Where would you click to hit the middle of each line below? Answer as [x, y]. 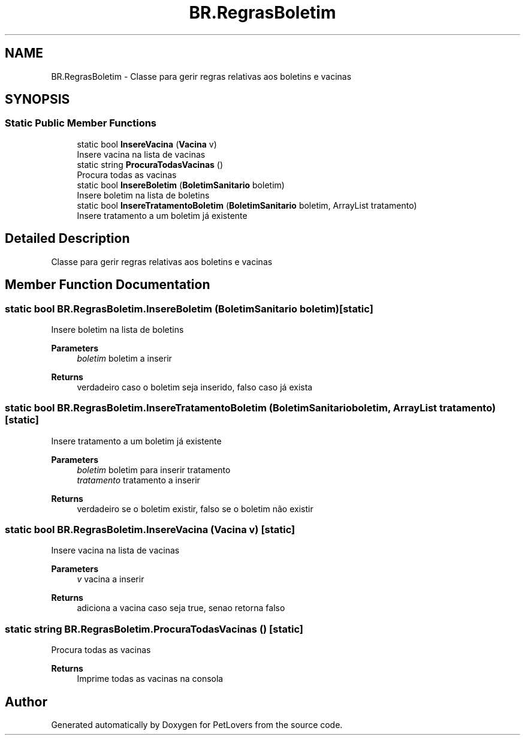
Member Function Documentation [108, 285]
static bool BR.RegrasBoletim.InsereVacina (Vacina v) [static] [150, 530]
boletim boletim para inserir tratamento [154, 470]
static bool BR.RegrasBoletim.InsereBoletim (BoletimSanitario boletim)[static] [189, 309]
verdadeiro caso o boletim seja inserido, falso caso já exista [195, 387]
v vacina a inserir [111, 579]
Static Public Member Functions [81, 123]
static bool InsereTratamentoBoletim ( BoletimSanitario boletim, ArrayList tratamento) [247, 205]
